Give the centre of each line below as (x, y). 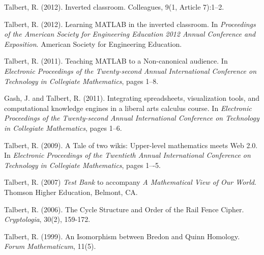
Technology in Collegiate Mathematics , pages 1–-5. (82, 165)
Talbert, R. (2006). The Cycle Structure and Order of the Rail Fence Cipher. (124, 209)
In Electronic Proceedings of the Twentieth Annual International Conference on (127, 155)
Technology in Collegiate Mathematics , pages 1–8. (81, 81)
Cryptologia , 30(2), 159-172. (47, 219)
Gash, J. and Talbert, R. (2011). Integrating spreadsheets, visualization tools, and (132, 98)
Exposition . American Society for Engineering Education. (93, 44)
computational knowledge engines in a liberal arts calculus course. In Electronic (128, 108)
